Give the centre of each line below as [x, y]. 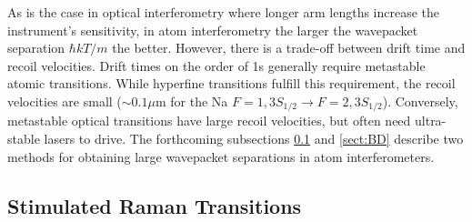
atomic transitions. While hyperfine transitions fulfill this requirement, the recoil [231, 83]
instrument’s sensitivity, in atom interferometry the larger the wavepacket [213, 30]
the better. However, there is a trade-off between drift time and [289, 48]
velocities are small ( [65, 101]
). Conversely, [420, 101]
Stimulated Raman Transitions [155, 205]
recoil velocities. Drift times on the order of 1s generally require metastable [216, 65]
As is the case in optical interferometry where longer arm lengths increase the [224, 12]
